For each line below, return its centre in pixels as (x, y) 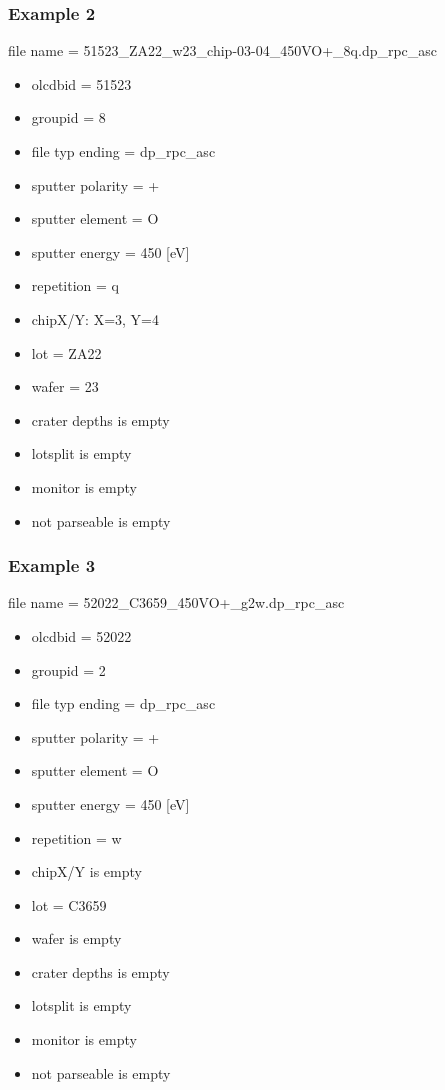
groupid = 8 (68, 117)
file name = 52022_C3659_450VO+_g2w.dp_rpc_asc (176, 602)
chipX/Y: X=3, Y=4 (95, 318)
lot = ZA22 (66, 352)
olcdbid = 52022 (81, 635)
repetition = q (75, 285)
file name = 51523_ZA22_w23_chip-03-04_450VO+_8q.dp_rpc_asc (223, 50)
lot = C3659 (69, 904)
